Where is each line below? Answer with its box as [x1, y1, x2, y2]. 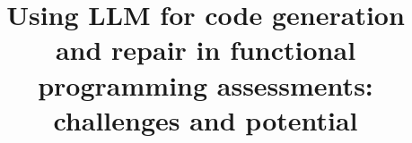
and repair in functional [55, 31, 356, 68]
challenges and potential [53, 101, 358, 138]
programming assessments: [38, 66, 373, 103]
